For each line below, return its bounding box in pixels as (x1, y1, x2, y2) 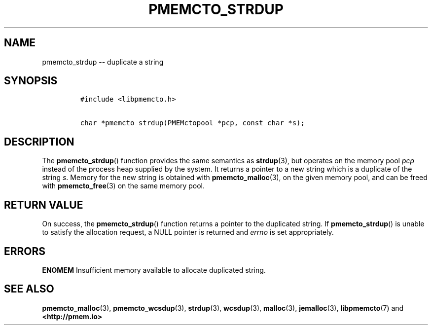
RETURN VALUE (4, 198, 83, 211)
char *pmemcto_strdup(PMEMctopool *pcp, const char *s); (80, 119, 305, 127)
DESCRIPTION (4, 135, 74, 148)
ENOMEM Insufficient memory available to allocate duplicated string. (42, 265, 266, 274)
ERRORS (4, 245, 46, 257)
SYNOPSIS (4, 74, 58, 87)
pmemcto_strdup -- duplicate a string (42, 57, 164, 66)
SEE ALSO (4, 283, 54, 295)
